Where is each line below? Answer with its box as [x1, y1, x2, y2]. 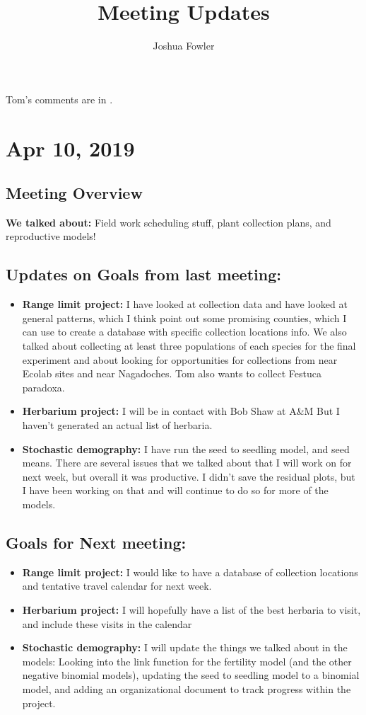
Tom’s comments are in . [6, 91, 113, 106]
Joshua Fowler [153, 38, 215, 53]
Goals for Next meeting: [6, 531, 187, 553]
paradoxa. [22, 379, 65, 394]
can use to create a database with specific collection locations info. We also [22, 324, 347, 339]
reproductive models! [6, 229, 96, 244]
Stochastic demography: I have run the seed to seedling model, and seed [22, 441, 350, 456]
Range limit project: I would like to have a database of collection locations [22, 564, 358, 579]
